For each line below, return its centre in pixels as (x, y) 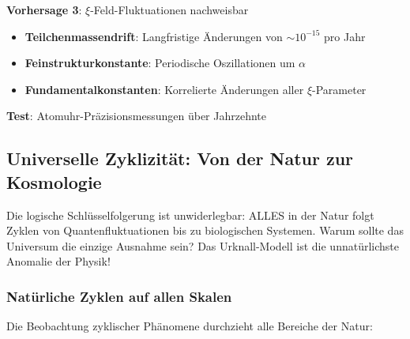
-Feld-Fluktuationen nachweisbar (169, 9)
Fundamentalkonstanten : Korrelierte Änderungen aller (164, 89)
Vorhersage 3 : (44, 9)
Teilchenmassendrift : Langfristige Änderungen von (154, 36)
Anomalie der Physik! (58, 261)
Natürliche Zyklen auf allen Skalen (119, 296)
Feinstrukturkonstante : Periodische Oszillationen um (160, 63)
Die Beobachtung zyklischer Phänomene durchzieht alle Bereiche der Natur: (190, 326)
